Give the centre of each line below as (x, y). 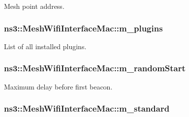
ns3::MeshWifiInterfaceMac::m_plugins (83, 28)
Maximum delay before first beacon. (58, 86)
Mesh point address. (34, 6)
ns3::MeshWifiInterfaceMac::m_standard (87, 108)
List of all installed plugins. (45, 46)
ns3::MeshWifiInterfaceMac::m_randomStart (95, 68)
